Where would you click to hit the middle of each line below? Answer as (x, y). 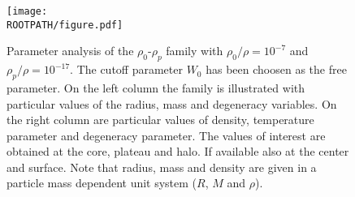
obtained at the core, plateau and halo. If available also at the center (178, 151)
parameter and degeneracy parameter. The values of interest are (166, 135)
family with (195, 51)
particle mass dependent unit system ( (102, 183)
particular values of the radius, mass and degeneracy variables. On (172, 103)
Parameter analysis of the (70, 51)
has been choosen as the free (276, 69)
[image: (27, 11)
